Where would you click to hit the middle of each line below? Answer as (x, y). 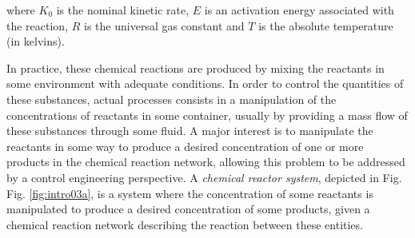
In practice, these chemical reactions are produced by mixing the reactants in (196, 67)
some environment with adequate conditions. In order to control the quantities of (205, 83)
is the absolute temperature (326, 25)
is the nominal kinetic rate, (123, 10)
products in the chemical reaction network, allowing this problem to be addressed (206, 162)
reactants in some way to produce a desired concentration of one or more (185, 146)
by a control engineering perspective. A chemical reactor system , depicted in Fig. (204, 177)
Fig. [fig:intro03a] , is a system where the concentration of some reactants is (190, 193)
